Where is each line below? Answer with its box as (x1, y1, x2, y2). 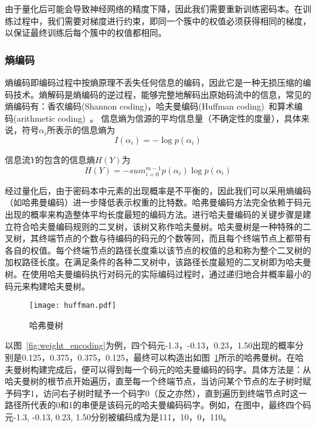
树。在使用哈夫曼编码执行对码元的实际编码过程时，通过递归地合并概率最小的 (5, 267, 311, 280)
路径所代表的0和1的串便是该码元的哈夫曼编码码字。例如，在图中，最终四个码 (5, 398, 311, 411)
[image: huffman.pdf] (29, 301, 117, 310)
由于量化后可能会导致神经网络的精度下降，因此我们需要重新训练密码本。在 (5, 2, 303, 15)
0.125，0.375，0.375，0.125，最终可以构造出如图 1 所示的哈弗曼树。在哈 (21, 350, 304, 363)
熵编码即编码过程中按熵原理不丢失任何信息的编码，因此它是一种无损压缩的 (5, 76, 303, 88)
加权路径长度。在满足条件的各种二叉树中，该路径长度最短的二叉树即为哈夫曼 (5, 255, 311, 268)
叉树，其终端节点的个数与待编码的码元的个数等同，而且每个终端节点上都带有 (5, 232, 311, 245)
